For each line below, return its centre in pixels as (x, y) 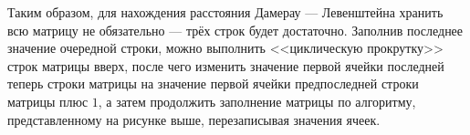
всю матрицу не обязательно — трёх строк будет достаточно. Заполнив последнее (235, 30)
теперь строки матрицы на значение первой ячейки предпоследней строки (213, 83)
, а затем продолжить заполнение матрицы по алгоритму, (257, 101)
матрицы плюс (48, 101)
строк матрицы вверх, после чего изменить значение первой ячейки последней (226, 65)
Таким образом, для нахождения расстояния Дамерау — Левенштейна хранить (225, 12)
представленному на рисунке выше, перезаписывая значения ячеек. (194, 119)
